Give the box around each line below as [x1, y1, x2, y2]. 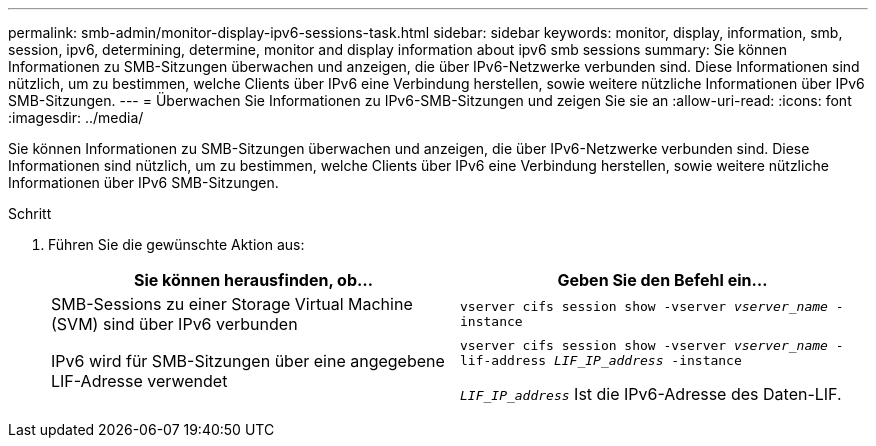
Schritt [8, 205, 52, 222]
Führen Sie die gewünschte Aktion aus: [48, 236, 305, 253]
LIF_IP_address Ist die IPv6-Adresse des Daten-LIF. [460, 384, 842, 404]
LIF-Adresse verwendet [51, 371, 228, 391]
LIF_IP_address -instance [553, 353, 742, 368]
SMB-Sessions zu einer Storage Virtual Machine [51, 294, 413, 314]
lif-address [460, 353, 547, 368]
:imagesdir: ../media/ [8, 109, 144, 126]
